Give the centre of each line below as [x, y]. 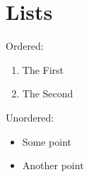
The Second [48, 93]
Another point [53, 165]
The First [43, 69]
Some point [47, 141]
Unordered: [30, 117]
